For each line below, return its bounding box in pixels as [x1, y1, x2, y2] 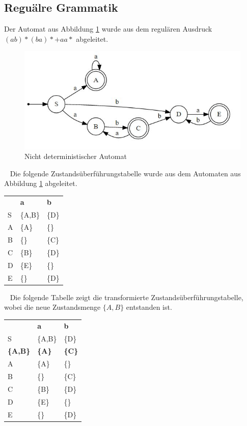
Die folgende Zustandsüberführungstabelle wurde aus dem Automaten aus [10, 168, 241, 178]
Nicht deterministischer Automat [24, 151, 127, 162]
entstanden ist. [126, 302, 172, 312]
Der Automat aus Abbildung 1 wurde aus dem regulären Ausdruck [4, 23, 212, 34]
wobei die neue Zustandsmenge [4, 302, 101, 312]
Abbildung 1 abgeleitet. [4, 178, 77, 189]
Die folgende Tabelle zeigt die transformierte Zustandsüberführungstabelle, [10, 291, 243, 302]
